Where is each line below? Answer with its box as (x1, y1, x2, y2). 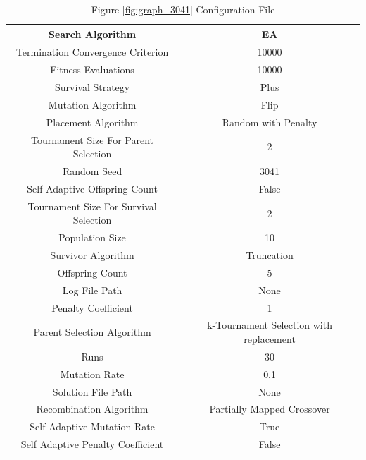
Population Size (58, 230, 126, 245)
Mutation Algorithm (48, 97, 137, 111)
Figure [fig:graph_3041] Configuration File (91, 2, 275, 16)
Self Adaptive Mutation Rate (30, 419, 155, 434)
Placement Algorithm (46, 114, 139, 129)
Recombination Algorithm (36, 401, 149, 416)
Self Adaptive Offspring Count (27, 181, 158, 195)
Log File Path (62, 282, 122, 297)
